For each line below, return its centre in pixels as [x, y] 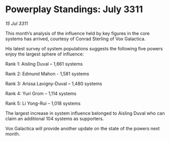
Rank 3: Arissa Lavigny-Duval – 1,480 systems [54, 83]
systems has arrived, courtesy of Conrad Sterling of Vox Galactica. [76, 39]
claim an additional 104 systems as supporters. [55, 119]
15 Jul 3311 [17, 23]
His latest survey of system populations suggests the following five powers [84, 48]
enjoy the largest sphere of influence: [45, 54]
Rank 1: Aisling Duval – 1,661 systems [44, 64]
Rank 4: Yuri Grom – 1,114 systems [41, 93]
